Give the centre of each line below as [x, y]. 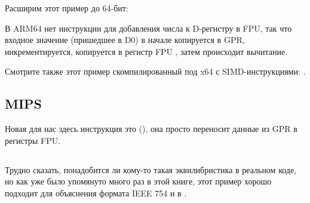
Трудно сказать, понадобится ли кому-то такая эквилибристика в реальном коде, [151, 169]
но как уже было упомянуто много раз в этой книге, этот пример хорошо [138, 181]
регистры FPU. [33, 140]
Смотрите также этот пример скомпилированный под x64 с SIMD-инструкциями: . [155, 71]
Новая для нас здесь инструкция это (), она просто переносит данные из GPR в [151, 129]
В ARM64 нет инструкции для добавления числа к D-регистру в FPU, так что [148, 28]
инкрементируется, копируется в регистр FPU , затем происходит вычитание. [146, 51]
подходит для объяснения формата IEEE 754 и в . [96, 193]
